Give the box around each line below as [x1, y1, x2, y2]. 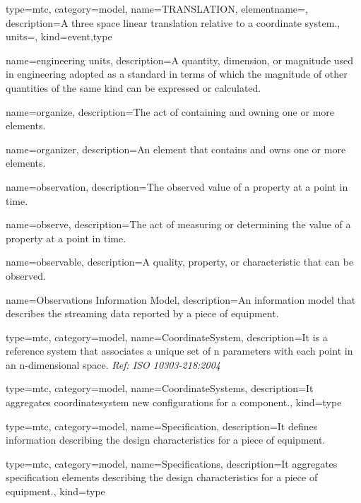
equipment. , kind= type [6, 484, 105, 499]
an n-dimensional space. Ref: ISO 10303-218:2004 [6, 357, 220, 372]
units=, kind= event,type [6, 29, 112, 44]
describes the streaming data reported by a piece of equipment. [6, 306, 279, 321]
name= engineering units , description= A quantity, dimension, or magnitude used [6, 52, 354, 67]
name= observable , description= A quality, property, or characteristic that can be [6, 254, 354, 269]
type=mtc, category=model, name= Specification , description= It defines [6, 418, 318, 433]
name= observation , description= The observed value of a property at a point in [6, 179, 348, 194]
